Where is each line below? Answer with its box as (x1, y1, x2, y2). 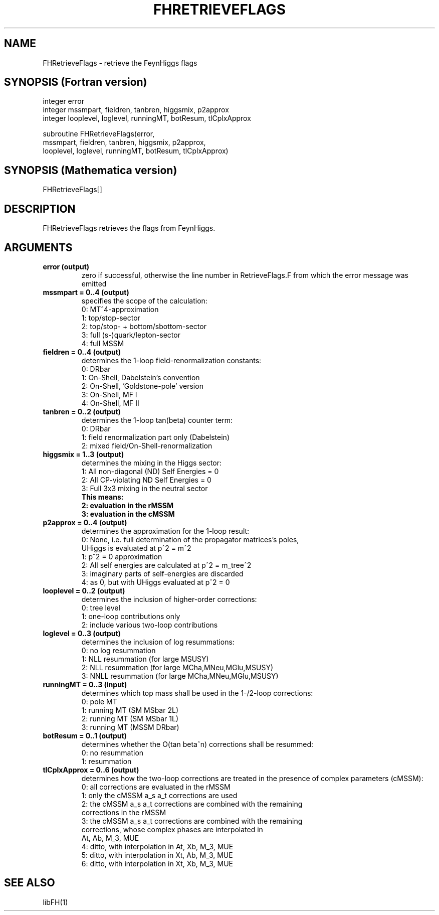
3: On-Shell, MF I (81, 390, 137, 399)
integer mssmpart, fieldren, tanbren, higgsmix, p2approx (43, 105, 229, 114)
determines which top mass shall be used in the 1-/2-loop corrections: (81, 688, 313, 697)
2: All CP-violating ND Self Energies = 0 (81, 475, 211, 484)
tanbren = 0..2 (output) (43, 407, 121, 416)
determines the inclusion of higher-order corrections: (81, 594, 257, 603)
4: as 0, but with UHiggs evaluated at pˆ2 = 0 (81, 577, 230, 586)
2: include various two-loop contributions (81, 620, 218, 629)
